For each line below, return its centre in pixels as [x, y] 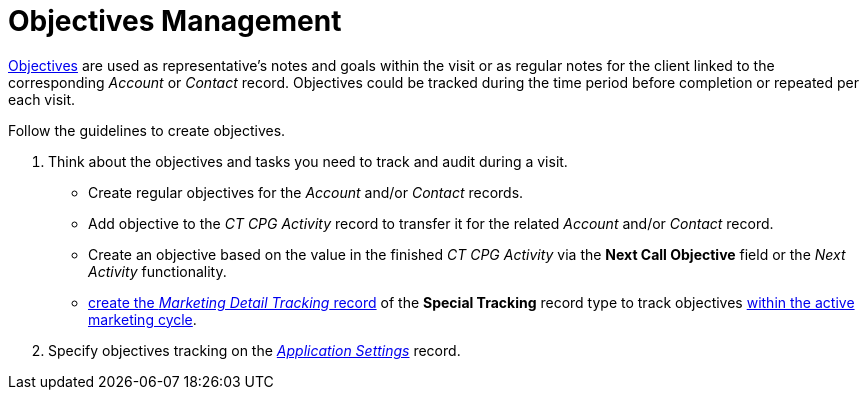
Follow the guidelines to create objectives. [147, 130]
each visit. [42, 99]
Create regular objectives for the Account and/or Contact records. [306, 192]
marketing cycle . [142, 319]
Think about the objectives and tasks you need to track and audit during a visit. [308, 161]
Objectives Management [175, 21]
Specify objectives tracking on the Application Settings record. [254, 350]
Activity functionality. [157, 271]
